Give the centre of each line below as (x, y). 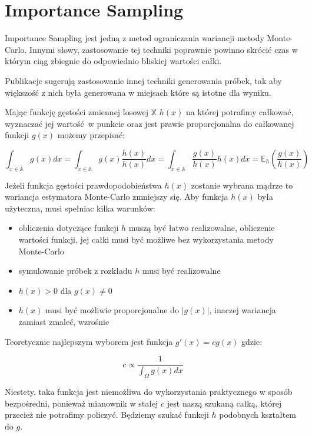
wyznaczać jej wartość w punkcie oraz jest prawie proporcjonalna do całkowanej (150, 123)
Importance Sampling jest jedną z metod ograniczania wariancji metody (135, 38)
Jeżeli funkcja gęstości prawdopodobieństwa (83, 185)
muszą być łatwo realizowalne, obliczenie (202, 228)
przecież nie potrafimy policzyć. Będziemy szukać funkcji (107, 415)
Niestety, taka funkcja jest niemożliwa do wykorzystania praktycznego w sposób (149, 391)
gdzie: (252, 341)
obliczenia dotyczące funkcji (69, 228)
